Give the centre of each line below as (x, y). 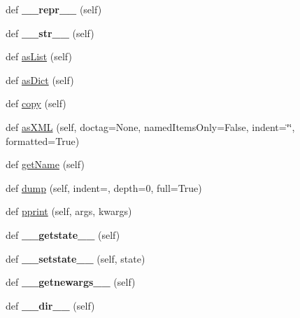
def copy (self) (36, 103)
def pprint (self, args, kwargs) (69, 211)
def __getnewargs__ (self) (71, 282)
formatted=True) (43, 140)
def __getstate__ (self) (63, 234)
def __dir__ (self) (50, 305)
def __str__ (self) (50, 33)
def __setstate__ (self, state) (76, 258)
